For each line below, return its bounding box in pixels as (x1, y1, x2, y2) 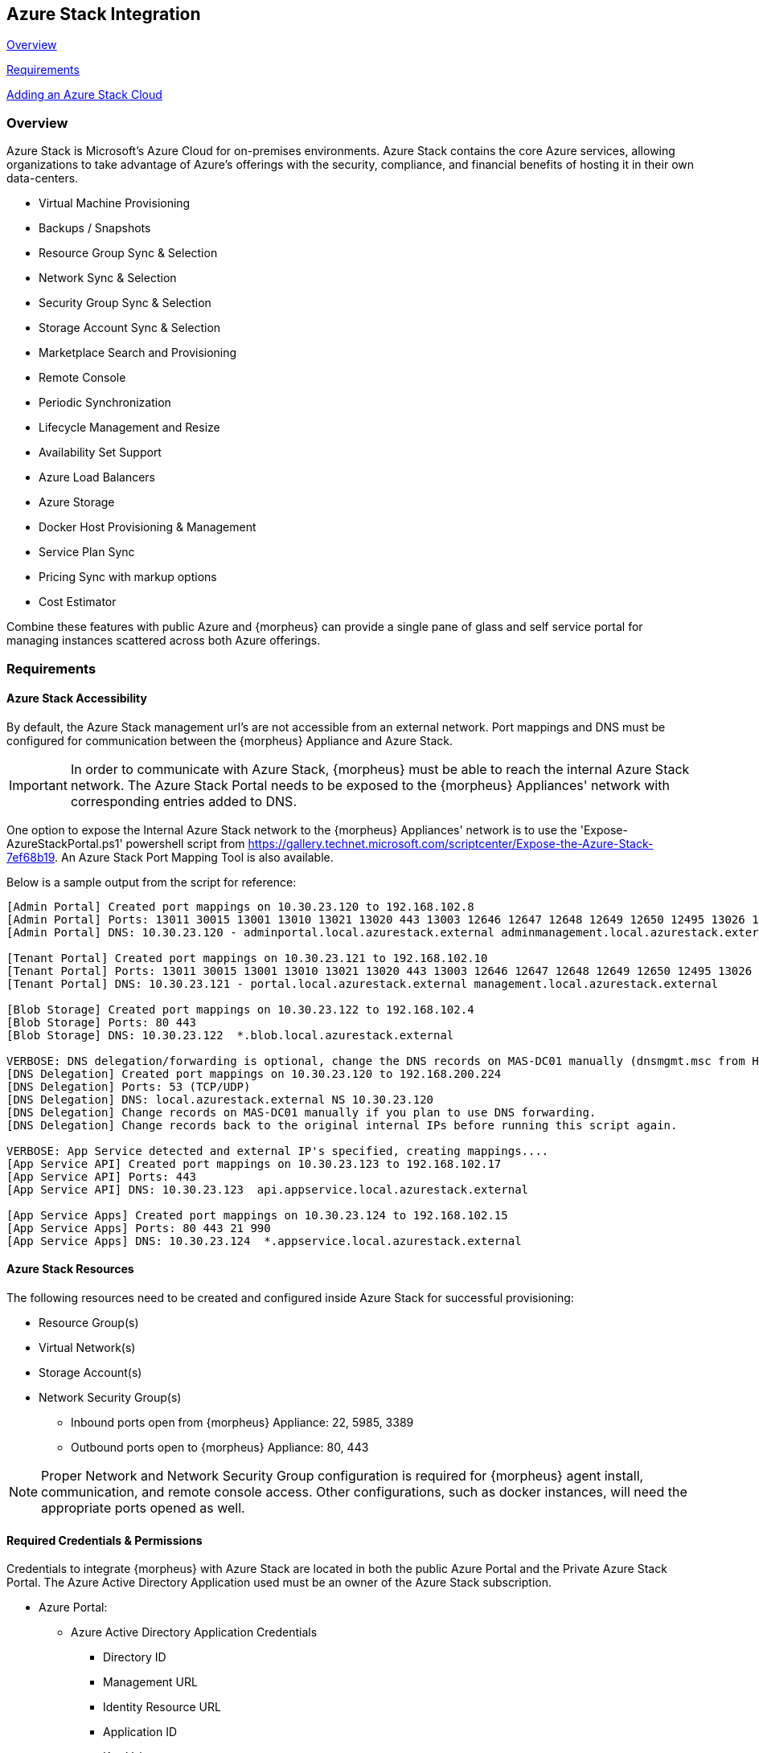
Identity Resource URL (103, 1700, 221, 1714)
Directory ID (103, 1650, 166, 1665)
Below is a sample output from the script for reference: (6, 874, 297, 889)
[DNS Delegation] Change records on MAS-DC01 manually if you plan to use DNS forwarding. (6, 1105, 597, 1119)
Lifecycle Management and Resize (39, 420, 220, 435)
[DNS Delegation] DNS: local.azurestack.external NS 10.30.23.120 (6, 1092, 434, 1106)
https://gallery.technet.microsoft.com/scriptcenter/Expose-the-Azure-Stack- (248, 836, 654, 850)
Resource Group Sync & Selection (39, 246, 218, 260)
